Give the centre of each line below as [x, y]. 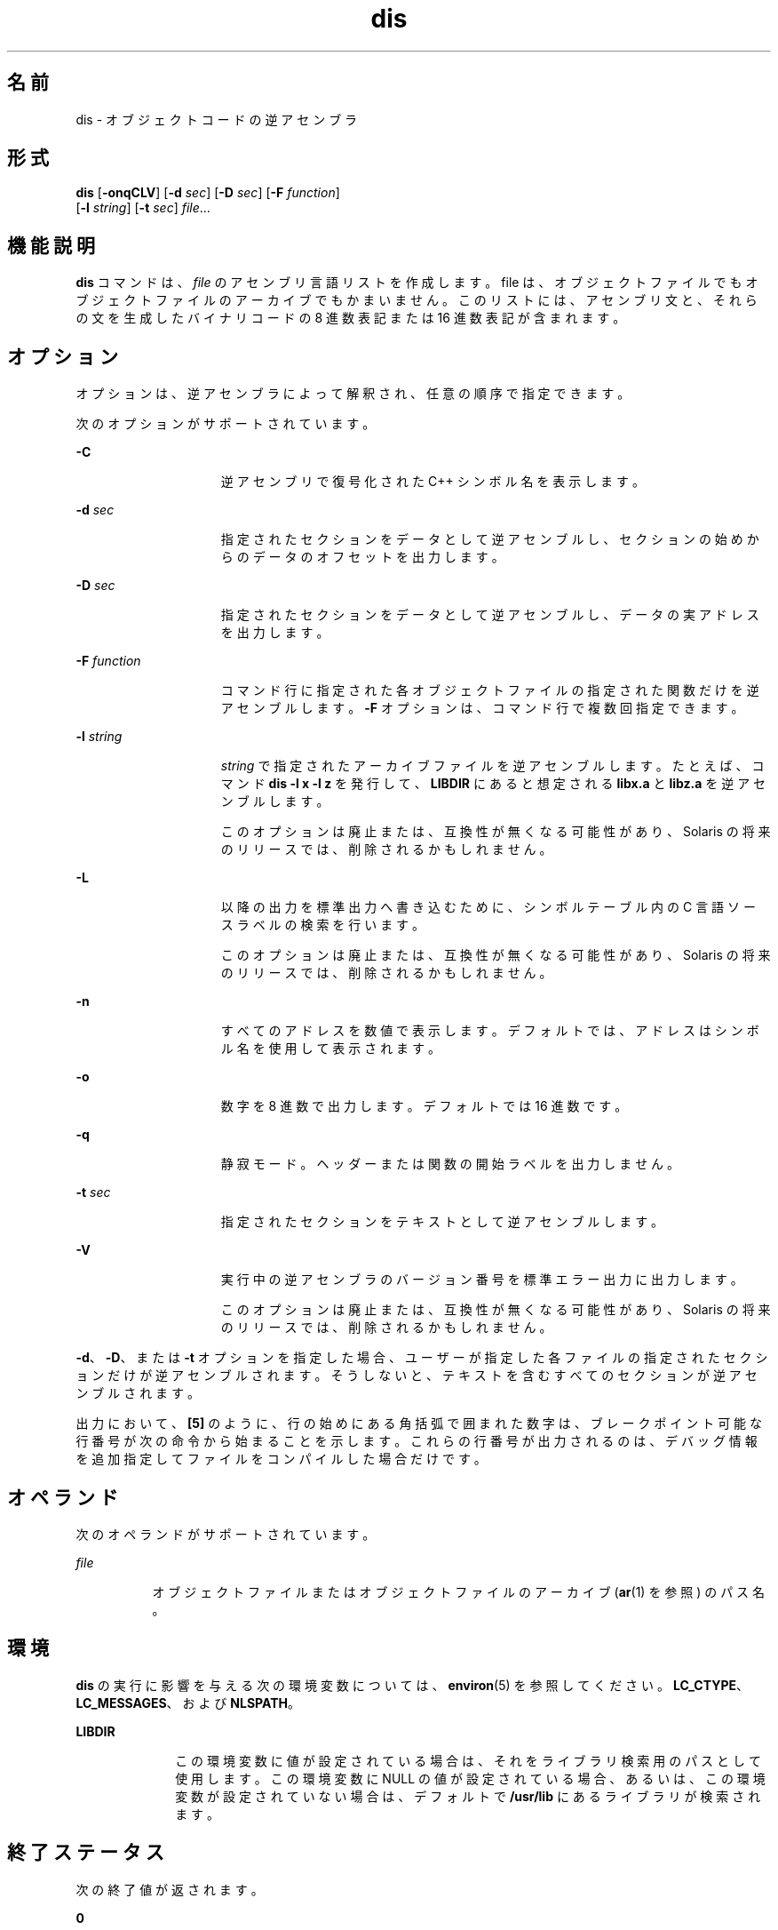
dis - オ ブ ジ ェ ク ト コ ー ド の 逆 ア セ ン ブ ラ [217, 119]
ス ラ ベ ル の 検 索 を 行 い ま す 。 [323, 925]
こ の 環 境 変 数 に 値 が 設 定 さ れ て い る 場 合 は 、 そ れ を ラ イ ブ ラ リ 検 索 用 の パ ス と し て [468, 1760]
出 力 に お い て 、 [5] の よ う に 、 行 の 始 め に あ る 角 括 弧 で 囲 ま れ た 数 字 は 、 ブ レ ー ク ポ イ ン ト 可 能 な [419, 1424]
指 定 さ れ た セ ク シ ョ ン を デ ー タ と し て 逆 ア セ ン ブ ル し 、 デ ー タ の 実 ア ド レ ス [490, 615]
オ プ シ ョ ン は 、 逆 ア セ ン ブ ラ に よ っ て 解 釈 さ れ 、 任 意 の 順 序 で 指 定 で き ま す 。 [353, 394]
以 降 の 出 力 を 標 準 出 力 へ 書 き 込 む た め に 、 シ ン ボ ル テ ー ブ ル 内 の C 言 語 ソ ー [488, 907]
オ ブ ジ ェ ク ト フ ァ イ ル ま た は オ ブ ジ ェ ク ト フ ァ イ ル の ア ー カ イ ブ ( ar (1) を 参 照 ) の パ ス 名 [459, 1591]
